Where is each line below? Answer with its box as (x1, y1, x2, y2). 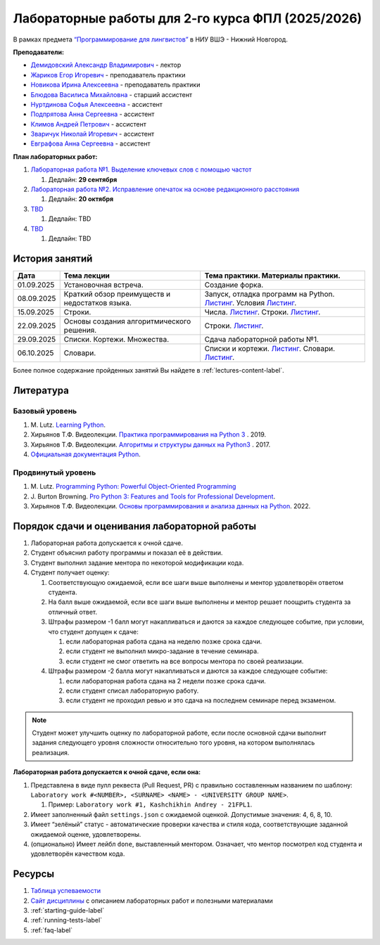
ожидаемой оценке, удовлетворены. (30, 830, 141, 838)
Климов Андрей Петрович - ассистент (30, 120, 147, 128)
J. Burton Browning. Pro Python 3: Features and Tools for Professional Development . (30, 492, 276, 501)
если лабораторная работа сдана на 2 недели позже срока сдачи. (65, 676, 267, 685)
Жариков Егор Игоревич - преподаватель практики (30, 70, 186, 79)
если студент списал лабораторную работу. (65, 686, 199, 695)
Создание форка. (204, 280, 264, 290)
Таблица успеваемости (30, 887, 101, 895)
